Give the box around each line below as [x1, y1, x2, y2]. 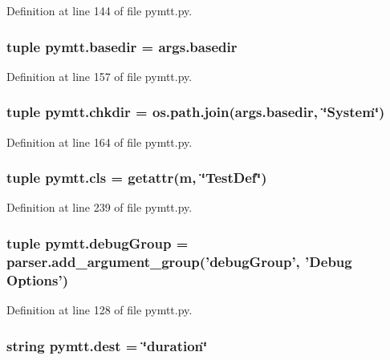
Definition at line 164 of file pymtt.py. [6, 133, 193, 150]
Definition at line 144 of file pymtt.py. [6, 2, 193, 18]
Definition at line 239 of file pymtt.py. [6, 199, 193, 216]
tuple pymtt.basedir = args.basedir [6, 36, 238, 56]
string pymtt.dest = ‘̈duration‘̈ [6, 335, 208, 355]
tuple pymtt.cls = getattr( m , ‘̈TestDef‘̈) [6, 168, 267, 188]
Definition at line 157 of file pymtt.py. [6, 67, 193, 84]
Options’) [6, 269, 68, 289]
